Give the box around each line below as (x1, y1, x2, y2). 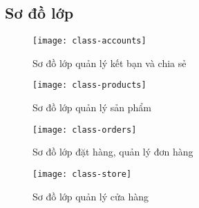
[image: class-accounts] (32, 36, 146, 46)
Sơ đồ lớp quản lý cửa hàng (32, 189, 149, 203)
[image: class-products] (32, 80, 146, 91)
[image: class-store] (32, 169, 132, 179)
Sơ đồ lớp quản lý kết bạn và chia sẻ (32, 55, 187, 70)
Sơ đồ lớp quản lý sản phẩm (32, 100, 151, 115)
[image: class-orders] (32, 124, 137, 135)
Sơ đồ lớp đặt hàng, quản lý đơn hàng (32, 144, 193, 159)
